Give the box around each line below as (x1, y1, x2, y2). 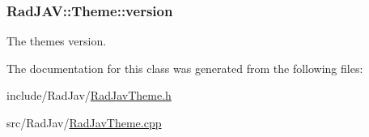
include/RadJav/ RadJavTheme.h (6, 87, 172, 104)
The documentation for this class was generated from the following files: (6, 59, 363, 76)
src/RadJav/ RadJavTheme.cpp (6, 114, 162, 131)
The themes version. (6, 32, 107, 49)
